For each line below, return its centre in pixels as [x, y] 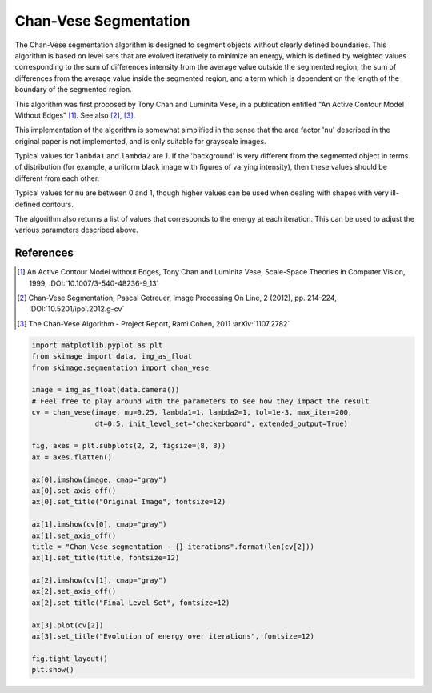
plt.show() [53, 670]
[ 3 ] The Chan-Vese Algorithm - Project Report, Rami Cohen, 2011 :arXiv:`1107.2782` [154, 323]
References [44, 253]
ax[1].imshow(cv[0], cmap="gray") [99, 525]
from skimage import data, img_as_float [112, 357]
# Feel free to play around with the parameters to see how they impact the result [200, 401]
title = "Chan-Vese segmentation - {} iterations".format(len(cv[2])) [173, 547]
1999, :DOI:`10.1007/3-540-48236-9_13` [94, 283]
